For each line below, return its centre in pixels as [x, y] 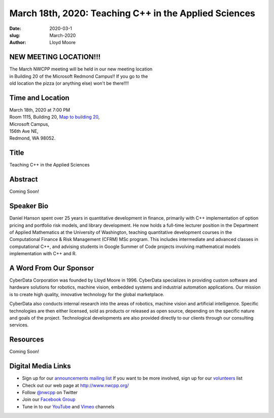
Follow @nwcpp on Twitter [50, 392]
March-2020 [63, 35]
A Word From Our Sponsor [52, 268]
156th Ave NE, [24, 131]
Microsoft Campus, [29, 124]
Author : [18, 43]
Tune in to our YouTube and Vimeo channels [68, 406]
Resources [27, 340]
